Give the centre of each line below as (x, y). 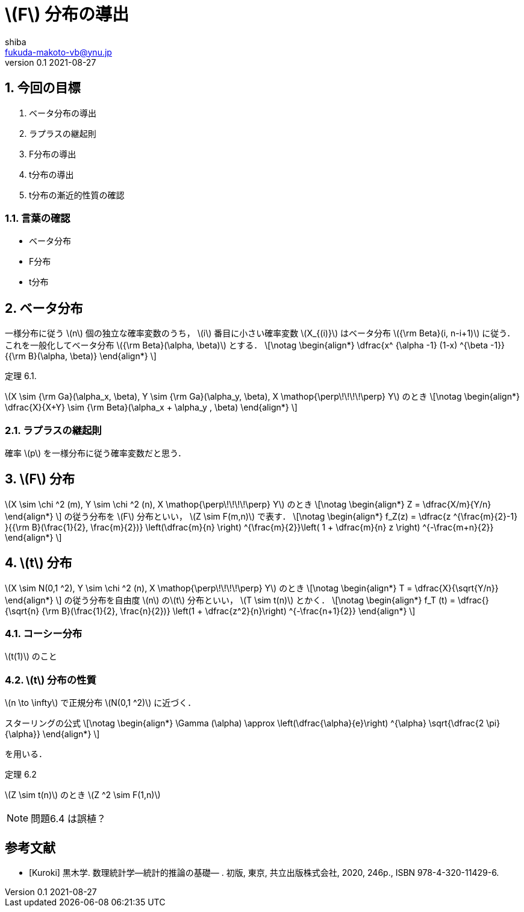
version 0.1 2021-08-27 (51, 62)
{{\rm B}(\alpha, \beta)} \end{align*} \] (81, 356)
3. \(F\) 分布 (40, 479)
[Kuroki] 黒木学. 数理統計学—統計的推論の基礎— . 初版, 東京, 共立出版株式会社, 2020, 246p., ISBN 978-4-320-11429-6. (264, 872)
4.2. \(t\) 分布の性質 (51, 680)
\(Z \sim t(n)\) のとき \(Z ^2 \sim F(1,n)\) (83, 795)
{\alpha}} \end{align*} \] (52, 734)
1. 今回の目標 (43, 88)
